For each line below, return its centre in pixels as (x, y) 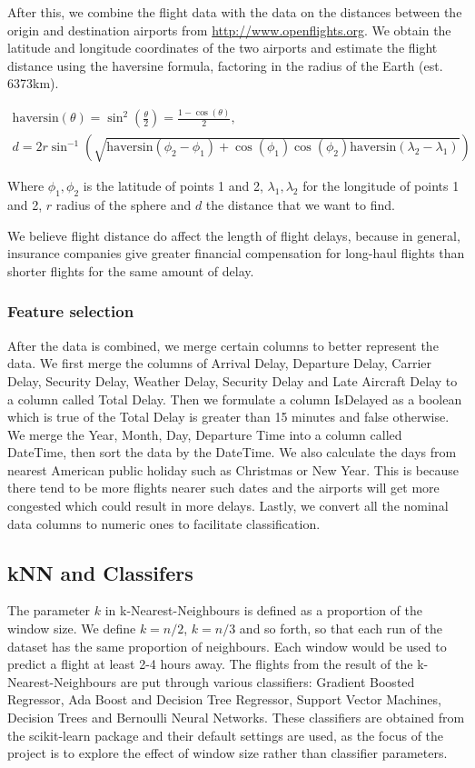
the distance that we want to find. (300, 205)
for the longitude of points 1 (381, 186)
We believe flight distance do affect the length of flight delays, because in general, (234, 235)
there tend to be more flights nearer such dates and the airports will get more (223, 488)
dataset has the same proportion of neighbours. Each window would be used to (227, 646)
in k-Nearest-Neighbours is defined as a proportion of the (264, 610)
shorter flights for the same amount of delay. (131, 270)
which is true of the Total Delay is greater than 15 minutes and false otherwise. (228, 417)
